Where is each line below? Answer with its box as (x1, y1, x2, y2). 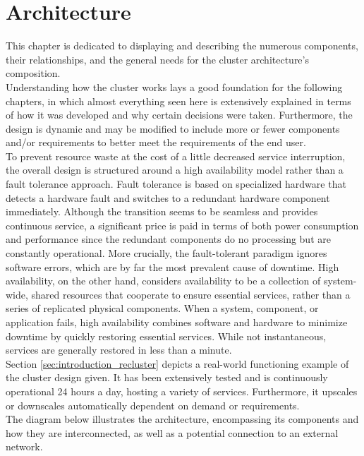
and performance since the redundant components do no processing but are (6, 232, 331, 246)
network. (6, 439, 43, 454)
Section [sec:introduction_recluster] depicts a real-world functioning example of (6, 356, 349, 371)
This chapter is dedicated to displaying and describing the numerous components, (6, 38, 358, 53)
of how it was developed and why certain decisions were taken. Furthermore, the (6, 107, 353, 122)
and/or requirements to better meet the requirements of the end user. (6, 135, 306, 150)
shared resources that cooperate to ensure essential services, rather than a (31, 287, 351, 301)
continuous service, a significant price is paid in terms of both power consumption (6, 217, 359, 232)
